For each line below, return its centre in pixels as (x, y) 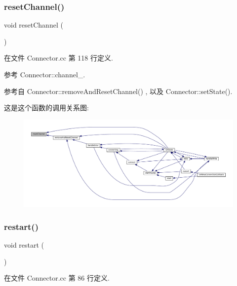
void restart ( (24, 245)
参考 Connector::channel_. (45, 74)
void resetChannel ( (34, 25)
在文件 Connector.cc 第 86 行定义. (57, 278)
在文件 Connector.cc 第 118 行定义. (59, 58)
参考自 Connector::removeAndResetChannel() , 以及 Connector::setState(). (118, 91)
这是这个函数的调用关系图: (46, 108)
